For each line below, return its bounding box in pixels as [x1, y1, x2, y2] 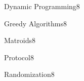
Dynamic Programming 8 [4, 1, 80, 11]
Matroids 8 [4, 35, 35, 46]
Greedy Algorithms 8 [4, 18, 67, 28]
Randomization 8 [4, 69, 55, 79]
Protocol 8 [4, 52, 34, 62]
